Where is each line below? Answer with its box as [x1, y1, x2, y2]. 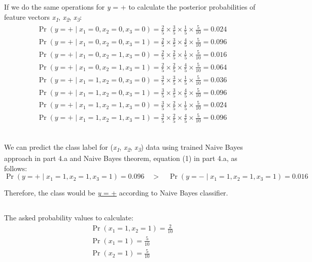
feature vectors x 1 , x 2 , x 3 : [4, 11, 82, 23]
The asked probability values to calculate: [4, 212, 133, 223]
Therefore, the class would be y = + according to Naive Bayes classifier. [4, 187, 228, 198]
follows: [4, 162, 27, 173]
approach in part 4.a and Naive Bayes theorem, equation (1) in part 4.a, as [4, 153, 237, 163]
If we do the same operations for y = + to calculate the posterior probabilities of [4, 2, 256, 12]
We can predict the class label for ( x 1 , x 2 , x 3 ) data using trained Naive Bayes [4, 142, 243, 153]
